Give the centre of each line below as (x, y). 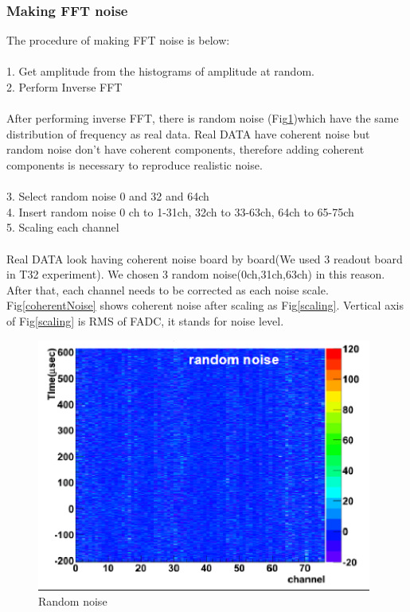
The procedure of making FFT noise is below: (118, 40)
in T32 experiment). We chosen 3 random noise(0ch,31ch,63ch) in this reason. (196, 274)
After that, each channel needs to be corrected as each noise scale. (168, 289)
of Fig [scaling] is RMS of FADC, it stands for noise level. (145, 320)
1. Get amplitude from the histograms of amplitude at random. (160, 71)
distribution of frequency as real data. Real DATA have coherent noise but (188, 133)
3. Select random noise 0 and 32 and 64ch (108, 196)
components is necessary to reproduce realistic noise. (135, 164)
